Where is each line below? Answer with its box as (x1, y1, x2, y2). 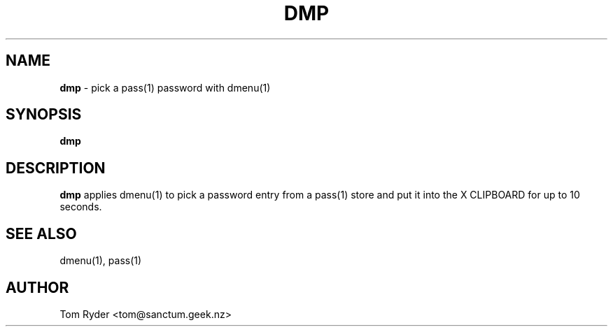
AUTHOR (6, 278, 69, 296)
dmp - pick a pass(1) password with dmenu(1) (59, 81, 271, 94)
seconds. (59, 201, 102, 213)
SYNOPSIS (6, 106, 82, 124)
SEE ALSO (6, 224, 77, 243)
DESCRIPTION (6, 159, 106, 177)
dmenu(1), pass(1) (59, 254, 142, 267)
